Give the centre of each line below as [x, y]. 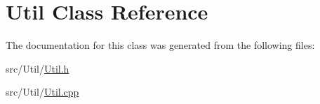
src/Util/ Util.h [38, 68]
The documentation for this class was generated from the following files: [160, 45]
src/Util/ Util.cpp [42, 92]
